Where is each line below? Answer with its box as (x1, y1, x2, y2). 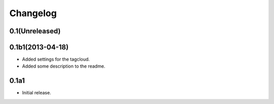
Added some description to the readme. (22, 63, 106, 69)
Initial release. (22, 90, 51, 96)
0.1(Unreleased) (9, 27, 61, 35)
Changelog (9, 8, 57, 19)
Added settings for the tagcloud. (22, 56, 90, 63)
